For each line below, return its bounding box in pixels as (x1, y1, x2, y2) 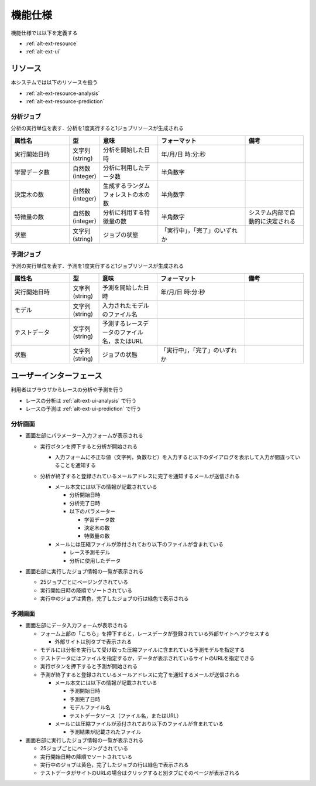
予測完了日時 (69, 695, 101, 703)
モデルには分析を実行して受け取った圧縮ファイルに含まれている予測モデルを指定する (40, 647, 245, 654)
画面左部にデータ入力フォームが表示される (25, 622, 128, 629)
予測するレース (102, 319, 143, 328)
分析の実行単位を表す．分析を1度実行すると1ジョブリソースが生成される (11, 125, 184, 132)
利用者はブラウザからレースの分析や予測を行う (11, 386, 124, 393)
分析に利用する (102, 208, 145, 216)
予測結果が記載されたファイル (69, 729, 142, 736)
